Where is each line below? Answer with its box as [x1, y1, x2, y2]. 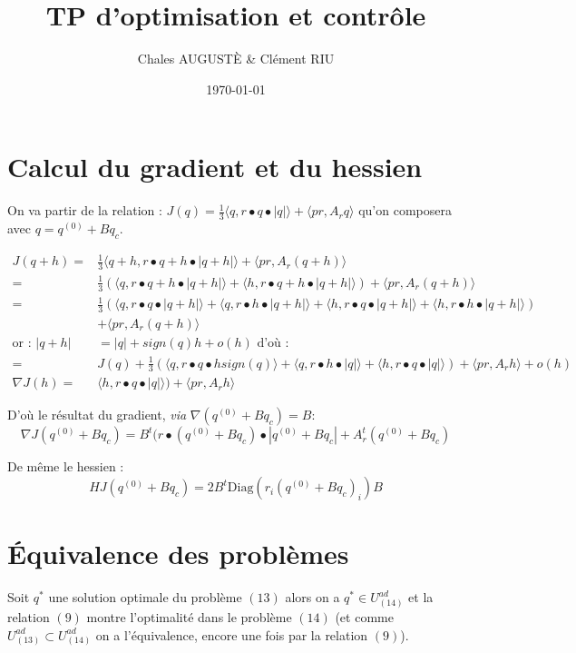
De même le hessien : [7, 457, 124, 476]
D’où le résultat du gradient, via [7, 405, 187, 424]
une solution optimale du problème [48, 588, 242, 607]
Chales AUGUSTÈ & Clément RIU [137, 49, 335, 68]
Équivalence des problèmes [7, 535, 349, 572]
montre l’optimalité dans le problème [86, 607, 292, 626]
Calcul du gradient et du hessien [7, 148, 423, 185]
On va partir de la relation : [7, 201, 162, 220]
